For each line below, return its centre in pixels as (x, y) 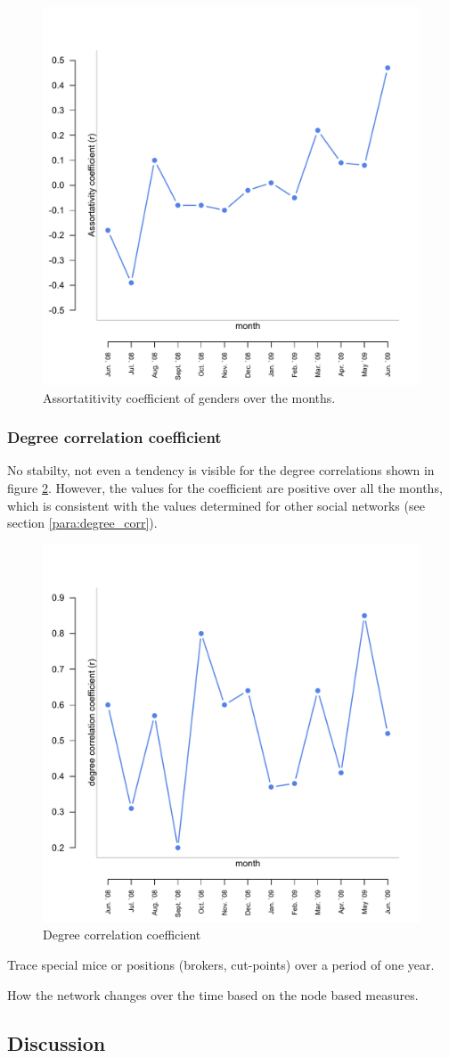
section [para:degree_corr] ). (82, 523)
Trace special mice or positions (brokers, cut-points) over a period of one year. (221, 964)
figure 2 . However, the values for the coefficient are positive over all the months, (225, 488)
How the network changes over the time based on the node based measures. (213, 994)
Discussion (57, 1042)
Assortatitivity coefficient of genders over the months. (189, 397)
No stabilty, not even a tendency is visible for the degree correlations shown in (221, 470)
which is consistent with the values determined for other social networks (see (216, 505)
